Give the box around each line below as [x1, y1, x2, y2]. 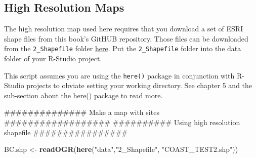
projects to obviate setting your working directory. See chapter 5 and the [26, 80, 252, 91]
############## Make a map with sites [4, 107, 159, 117]
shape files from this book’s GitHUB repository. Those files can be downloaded [4, 33, 248, 44]
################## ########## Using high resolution [4, 117, 240, 128]
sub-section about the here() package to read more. [4, 90, 163, 100]
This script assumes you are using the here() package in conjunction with [4, 70, 235, 81]
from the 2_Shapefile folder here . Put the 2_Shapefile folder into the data [4, 43, 241, 54]
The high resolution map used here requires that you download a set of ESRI [4, 23, 243, 34]
